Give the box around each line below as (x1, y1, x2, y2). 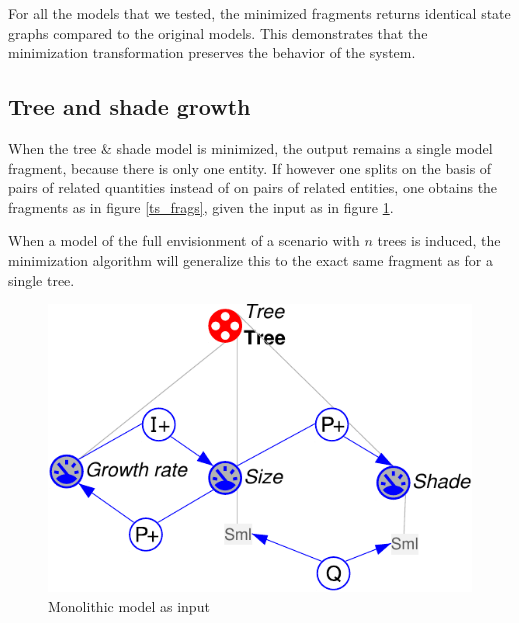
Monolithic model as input (48, 595, 210, 616)
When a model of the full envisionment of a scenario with (8, 230, 360, 251)
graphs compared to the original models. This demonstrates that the (8, 22, 428, 43)
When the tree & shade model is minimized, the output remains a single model (8, 137, 493, 158)
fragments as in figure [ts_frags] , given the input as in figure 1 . (8, 196, 394, 217)
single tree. (8, 269, 75, 290)
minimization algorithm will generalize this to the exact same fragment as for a (8, 249, 493, 270)
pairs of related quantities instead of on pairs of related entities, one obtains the (8, 177, 498, 198)
